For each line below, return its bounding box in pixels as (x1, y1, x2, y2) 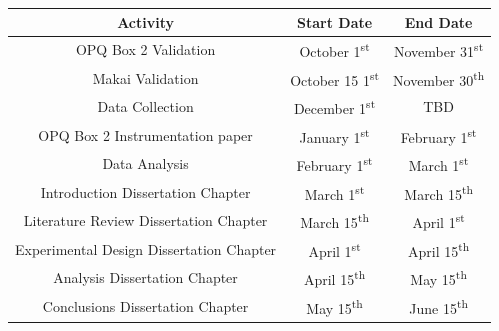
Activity (117, 11, 174, 32)
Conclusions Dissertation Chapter (42, 295, 249, 316)
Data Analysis (102, 153, 189, 174)
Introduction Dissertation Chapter (40, 181, 251, 202)
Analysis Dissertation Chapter (53, 267, 238, 288)
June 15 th (409, 294, 468, 318)
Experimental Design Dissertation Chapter (15, 238, 277, 259)
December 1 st (293, 95, 376, 118)
